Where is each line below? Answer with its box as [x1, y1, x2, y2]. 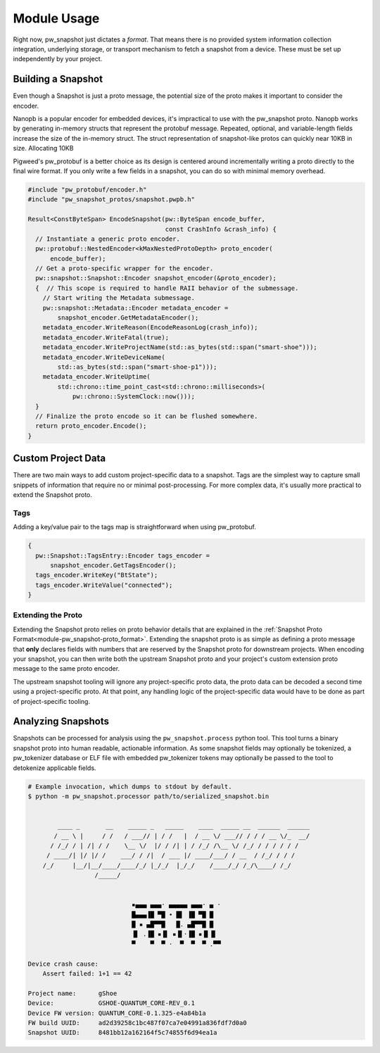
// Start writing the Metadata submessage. [42, 294, 195, 302]
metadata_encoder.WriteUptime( [42, 373, 151, 381]
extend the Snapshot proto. [13, 491, 93, 499]
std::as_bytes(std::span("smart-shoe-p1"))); [57, 362, 217, 371]
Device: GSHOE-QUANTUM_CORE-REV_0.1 [27, 1000, 195, 1007]
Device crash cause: [27, 959, 99, 968]
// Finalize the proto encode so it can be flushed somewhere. [35, 412, 258, 420]
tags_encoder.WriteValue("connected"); [35, 581, 173, 589]
